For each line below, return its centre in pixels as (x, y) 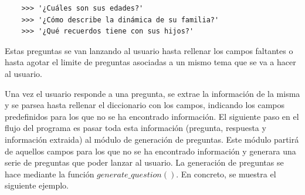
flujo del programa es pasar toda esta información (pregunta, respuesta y (135, 128)
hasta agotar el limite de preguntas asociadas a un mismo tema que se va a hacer (150, 62)
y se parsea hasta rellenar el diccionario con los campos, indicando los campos (145, 105)
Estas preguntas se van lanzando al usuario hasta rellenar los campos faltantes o (149, 50)
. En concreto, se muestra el (226, 174)
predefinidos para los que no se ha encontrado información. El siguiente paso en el (152, 116)
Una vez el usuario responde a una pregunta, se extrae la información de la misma (152, 93)
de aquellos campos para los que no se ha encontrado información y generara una (150, 151)
